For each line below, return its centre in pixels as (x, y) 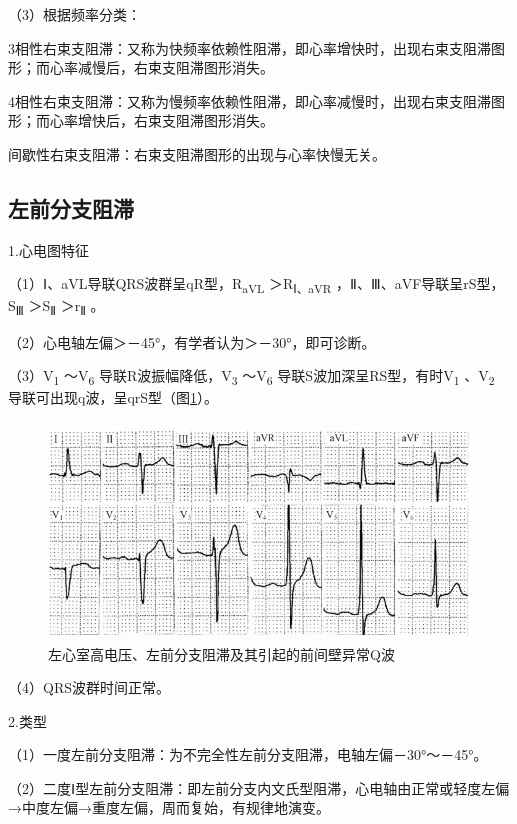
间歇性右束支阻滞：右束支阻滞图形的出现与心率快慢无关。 (197, 153)
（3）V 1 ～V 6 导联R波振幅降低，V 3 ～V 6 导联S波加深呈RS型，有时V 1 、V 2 (251, 376)
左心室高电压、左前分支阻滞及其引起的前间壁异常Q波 (221, 653)
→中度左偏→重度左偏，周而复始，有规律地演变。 (169, 807)
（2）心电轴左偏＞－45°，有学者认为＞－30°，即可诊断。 (192, 341)
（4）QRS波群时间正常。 (89, 687)
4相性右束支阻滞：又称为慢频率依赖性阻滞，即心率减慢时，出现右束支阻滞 (249, 100)
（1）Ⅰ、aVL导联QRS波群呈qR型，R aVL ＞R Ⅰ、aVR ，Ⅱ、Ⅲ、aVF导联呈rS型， (256, 285)
